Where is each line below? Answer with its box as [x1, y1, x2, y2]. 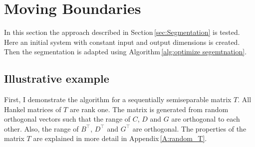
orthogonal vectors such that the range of [4, 114, 131, 124]
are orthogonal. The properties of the [132, 123, 247, 134]
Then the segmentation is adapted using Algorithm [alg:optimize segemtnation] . [4, 46, 247, 57]
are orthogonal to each [171, 114, 240, 124]
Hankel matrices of [4, 104, 61, 114]
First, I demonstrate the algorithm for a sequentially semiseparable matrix [4, 94, 232, 105]
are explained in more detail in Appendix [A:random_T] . [33, 133, 207, 144]
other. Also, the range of [4, 123, 79, 134]
